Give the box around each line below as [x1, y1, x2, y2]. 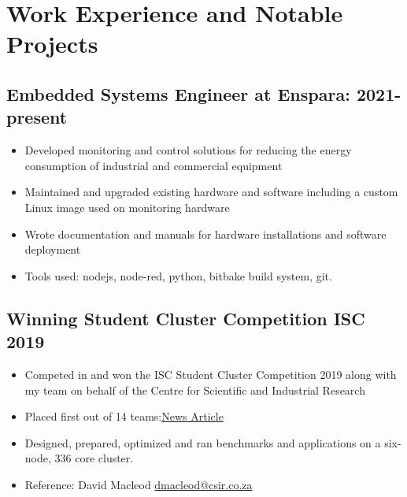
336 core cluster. [54, 450, 134, 466]
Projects [6, 28, 98, 60]
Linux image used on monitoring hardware [24, 198, 230, 215]
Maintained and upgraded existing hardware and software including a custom [24, 184, 398, 200]
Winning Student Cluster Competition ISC [6, 306, 365, 330]
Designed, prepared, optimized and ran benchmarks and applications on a [24, 434, 381, 451]
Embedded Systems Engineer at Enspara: [6, 81, 350, 106]
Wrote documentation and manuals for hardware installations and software [24, 225, 387, 242]
